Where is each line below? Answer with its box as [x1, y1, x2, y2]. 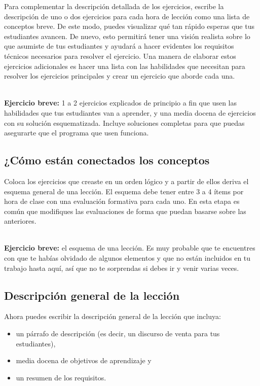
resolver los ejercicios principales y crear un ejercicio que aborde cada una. [4, 71, 235, 81]
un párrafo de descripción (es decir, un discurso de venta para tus [16, 328, 220, 339]
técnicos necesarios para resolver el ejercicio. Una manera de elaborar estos [4, 50, 236, 61]
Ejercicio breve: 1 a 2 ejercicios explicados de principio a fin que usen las [4, 97, 237, 108]
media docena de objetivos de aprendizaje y [16, 355, 152, 366]
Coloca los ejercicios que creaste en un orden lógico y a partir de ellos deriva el [4, 176, 249, 186]
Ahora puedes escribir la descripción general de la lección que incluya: [4, 311, 221, 322]
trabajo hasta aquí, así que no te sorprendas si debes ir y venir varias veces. [4, 262, 239, 273]
